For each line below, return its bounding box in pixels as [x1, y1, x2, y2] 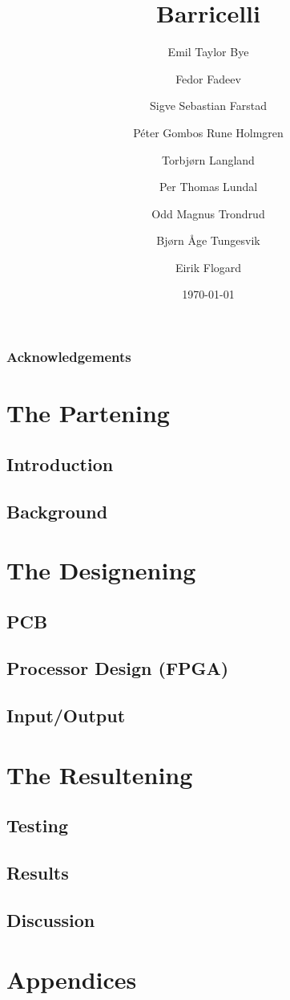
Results [6, 860, 69, 885]
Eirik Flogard [175, 258, 242, 275]
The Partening [6, 396, 170, 429]
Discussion [6, 907, 95, 932]
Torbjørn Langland [162, 151, 255, 168]
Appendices [6, 962, 137, 995]
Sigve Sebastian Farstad [150, 97, 267, 114]
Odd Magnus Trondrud [151, 205, 265, 222]
